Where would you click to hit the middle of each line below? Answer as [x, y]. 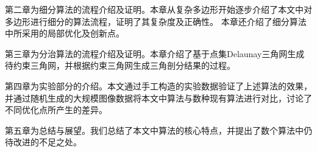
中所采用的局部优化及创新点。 [65, 33]
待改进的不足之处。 [43, 142]
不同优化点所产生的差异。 [56, 110]
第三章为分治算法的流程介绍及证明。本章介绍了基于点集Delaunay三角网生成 [155, 53]
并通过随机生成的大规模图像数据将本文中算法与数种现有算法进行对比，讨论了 [158, 98]
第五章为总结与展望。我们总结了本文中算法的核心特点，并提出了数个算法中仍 [158, 130]
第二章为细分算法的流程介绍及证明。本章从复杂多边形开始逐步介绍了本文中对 [158, 9]
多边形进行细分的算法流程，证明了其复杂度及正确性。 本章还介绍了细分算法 [156, 21]
